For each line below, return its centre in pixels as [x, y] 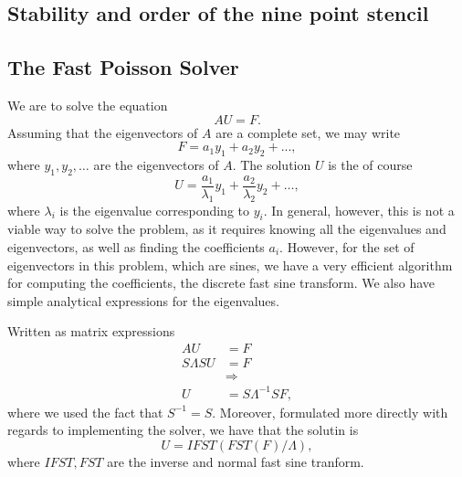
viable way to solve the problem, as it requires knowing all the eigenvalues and [227, 229]
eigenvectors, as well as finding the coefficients [136, 247]
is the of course [370, 164]
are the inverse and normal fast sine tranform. [236, 461]
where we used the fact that [85, 412]
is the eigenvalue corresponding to [154, 210]
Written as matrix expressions [91, 331]
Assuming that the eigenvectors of [103, 132]
